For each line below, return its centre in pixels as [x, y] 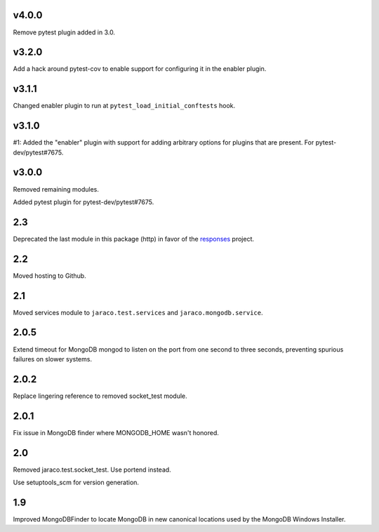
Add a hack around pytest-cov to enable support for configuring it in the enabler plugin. [140, 69]
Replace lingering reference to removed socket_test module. [100, 396]
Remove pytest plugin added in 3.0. [64, 32]
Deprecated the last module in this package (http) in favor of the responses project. [134, 239]
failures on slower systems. [53, 359]
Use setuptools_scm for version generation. [76, 483]
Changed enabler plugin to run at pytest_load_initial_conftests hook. [124, 106]
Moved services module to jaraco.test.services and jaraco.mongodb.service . [138, 312]
